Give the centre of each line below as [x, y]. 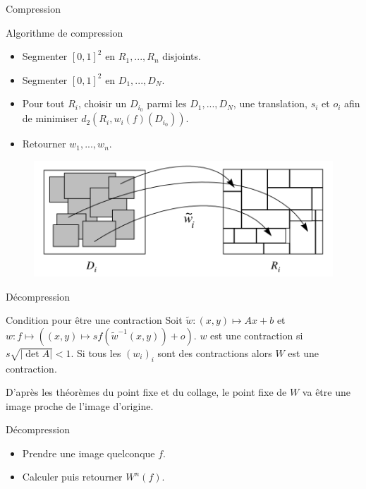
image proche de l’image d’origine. [80, 405]
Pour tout [43, 103]
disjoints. [182, 56]
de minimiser [50, 118]
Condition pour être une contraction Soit [94, 320]
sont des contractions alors [215, 352]
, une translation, [270, 103]
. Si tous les [96, 352]
